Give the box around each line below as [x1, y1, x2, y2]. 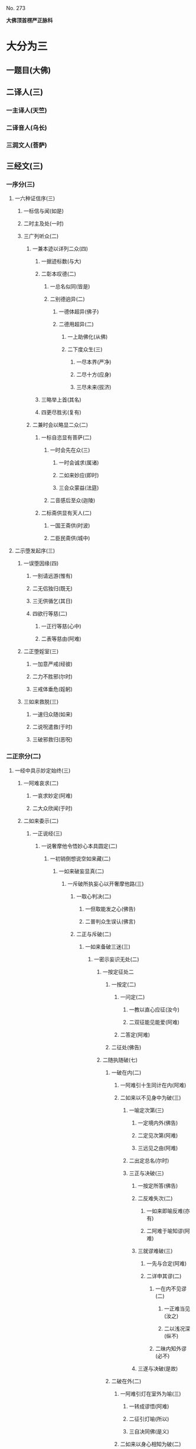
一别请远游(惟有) [32, 573, 73, 580]
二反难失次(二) [138, 1194, 173, 1201]
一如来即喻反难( [146, 1207, 185, 1215]
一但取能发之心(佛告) [85, 905, 136, 913]
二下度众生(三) [67, 346, 103, 353]
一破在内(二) [111, 1069, 142, 1076]
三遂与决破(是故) [138, 1365, 178, 1372]
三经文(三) [6, 161, 43, 171]
